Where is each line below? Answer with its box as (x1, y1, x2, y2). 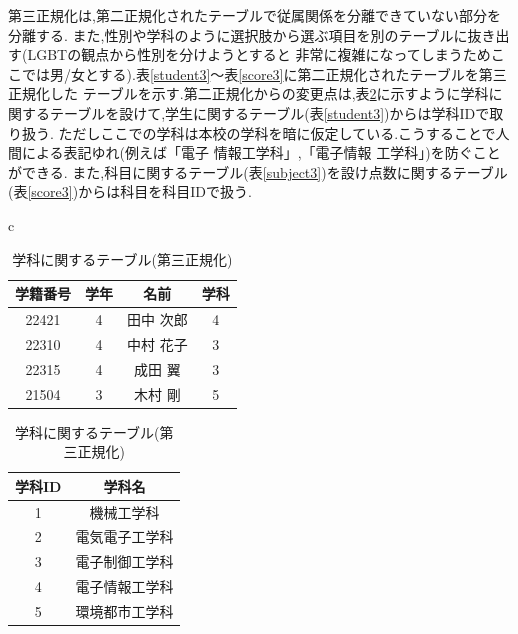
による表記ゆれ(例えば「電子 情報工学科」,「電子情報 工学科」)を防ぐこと (21, 142, 501, 163)
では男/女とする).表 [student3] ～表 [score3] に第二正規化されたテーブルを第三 (21, 63, 507, 84)
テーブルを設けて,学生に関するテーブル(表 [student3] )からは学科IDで (49, 102, 490, 123)
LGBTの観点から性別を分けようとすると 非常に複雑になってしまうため (27, 44, 491, 65)
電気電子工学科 (75, 526, 174, 547)
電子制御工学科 (75, 551, 174, 572)
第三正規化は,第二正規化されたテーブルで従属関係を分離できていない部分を (8, 5, 502, 25)
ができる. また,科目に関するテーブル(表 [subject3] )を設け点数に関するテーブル (8, 161, 508, 182)
